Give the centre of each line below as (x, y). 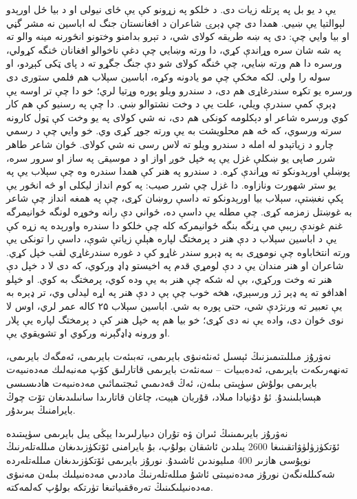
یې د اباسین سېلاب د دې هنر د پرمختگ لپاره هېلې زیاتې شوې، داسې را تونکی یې (172, 238)
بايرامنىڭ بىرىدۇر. (41, 410)
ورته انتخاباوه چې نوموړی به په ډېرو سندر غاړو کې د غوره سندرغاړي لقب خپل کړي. (178, 252)
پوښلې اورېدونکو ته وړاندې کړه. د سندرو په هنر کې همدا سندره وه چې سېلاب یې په (178, 171)
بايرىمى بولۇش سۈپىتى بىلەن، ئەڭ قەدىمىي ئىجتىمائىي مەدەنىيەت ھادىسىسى (162, 383)
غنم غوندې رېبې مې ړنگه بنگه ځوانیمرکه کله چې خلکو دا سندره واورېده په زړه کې (175, 225)
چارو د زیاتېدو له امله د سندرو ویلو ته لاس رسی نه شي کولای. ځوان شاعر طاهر (170, 144)
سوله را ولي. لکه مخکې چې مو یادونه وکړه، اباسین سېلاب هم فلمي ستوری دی (169, 76)
